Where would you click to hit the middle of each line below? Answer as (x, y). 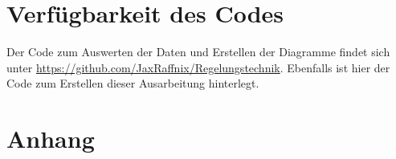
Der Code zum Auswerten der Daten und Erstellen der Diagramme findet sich (198, 52)
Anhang (51, 139)
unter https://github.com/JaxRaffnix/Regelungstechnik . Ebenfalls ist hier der (198, 67)
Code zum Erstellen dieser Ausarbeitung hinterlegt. (133, 83)
